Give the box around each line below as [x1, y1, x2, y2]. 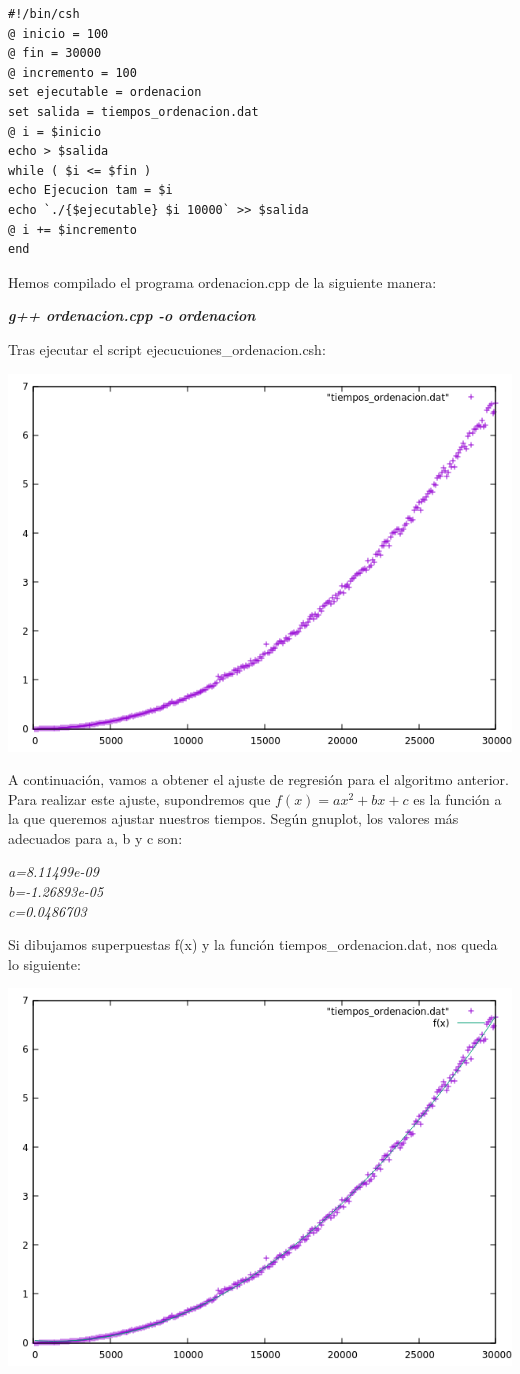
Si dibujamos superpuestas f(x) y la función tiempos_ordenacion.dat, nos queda [8, 934, 498, 955]
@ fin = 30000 [8, 46, 102, 61]
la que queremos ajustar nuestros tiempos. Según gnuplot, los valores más [8, 808, 459, 829]
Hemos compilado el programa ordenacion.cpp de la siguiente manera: [8, 271, 437, 292]
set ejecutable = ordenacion [8, 85, 202, 100]
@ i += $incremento [8, 222, 137, 237]
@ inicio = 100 [8, 26, 109, 41]
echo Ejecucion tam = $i [8, 183, 173, 198]
